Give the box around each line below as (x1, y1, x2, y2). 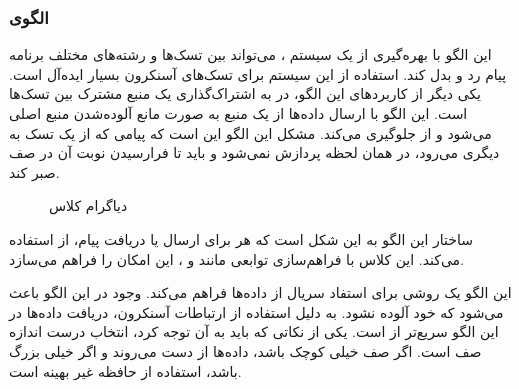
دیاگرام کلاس (49, 195, 128, 216)
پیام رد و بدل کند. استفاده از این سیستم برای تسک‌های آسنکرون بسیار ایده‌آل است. (9, 63, 507, 84)
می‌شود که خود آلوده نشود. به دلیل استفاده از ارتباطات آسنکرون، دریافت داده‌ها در (9, 301, 504, 322)
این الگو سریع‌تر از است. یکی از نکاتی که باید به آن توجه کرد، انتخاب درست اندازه (9, 321, 499, 342)
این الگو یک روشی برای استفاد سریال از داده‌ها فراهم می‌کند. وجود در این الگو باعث (9, 282, 512, 303)
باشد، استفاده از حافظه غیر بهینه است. (9, 360, 242, 381)
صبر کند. (9, 161, 60, 182)
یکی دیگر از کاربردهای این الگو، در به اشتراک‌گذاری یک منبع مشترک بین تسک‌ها (9, 83, 482, 104)
